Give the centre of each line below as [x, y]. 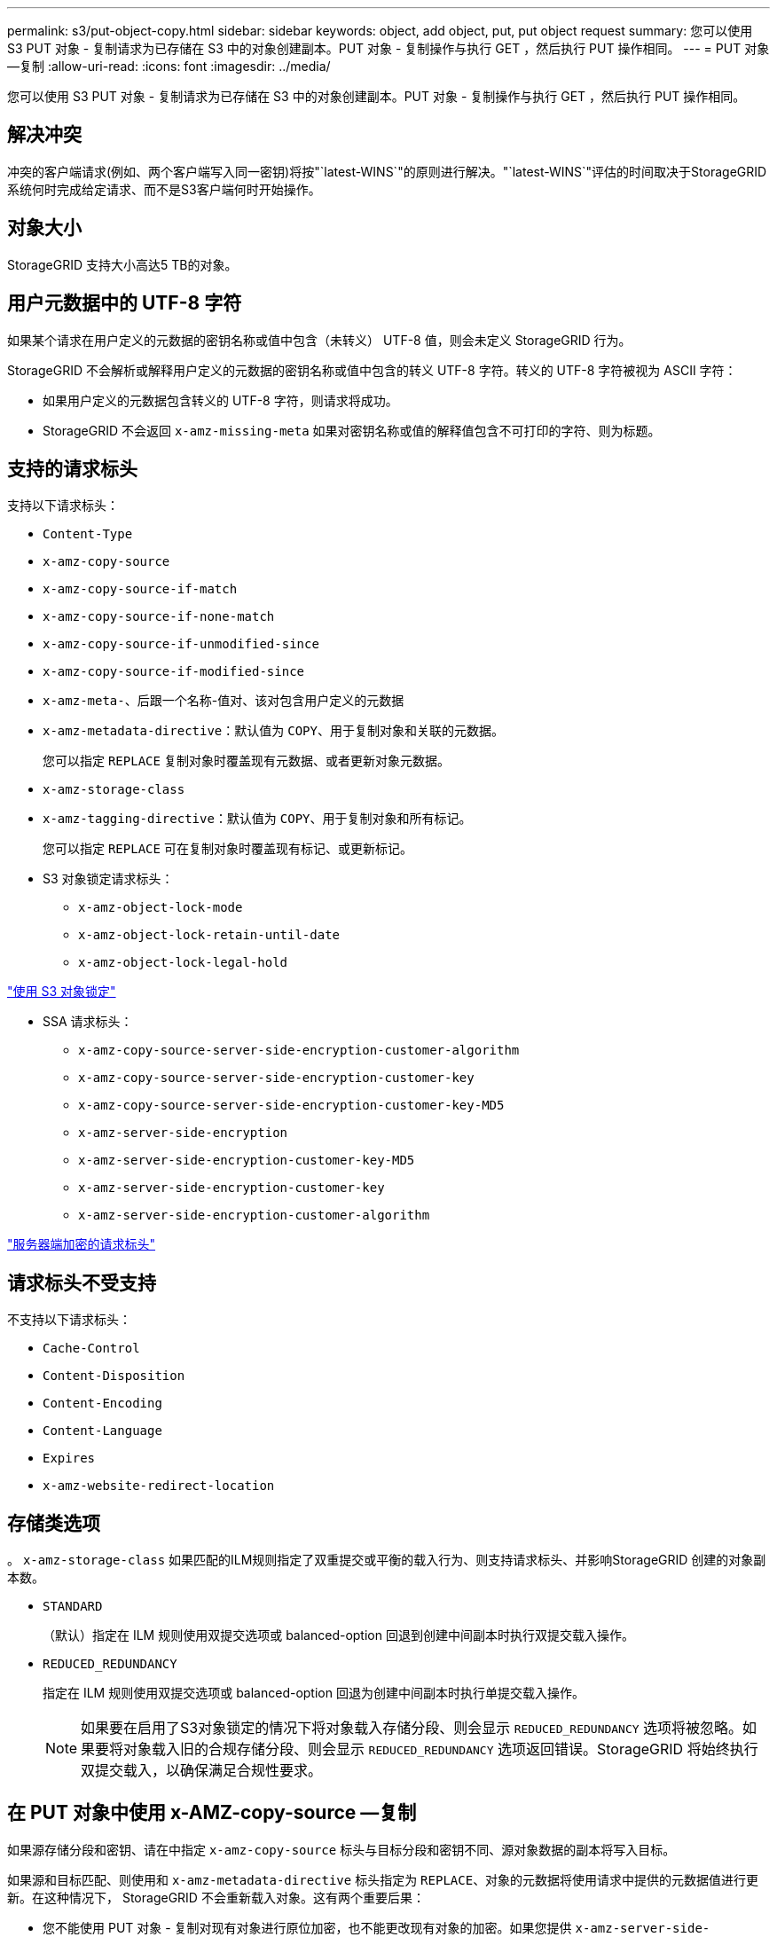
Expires [69, 1459]
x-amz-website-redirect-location [159, 1486]
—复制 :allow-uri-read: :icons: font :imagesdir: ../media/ [169, 66]
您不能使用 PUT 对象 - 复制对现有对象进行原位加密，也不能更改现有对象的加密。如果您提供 [307, 1927]
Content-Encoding [102, 1404]
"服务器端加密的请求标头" [82, 1244]
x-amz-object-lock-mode [161, 908]
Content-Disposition [114, 1376]
